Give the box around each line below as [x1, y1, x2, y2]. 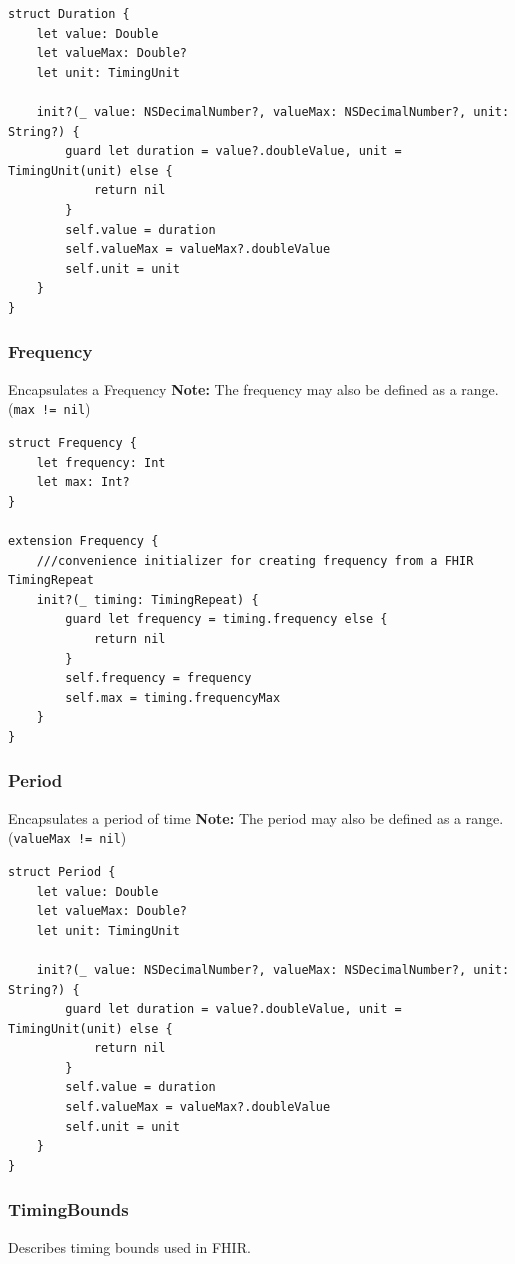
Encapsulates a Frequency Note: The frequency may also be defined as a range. [8, 378, 499, 399]
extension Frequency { [8, 533, 159, 548]
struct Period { [8, 864, 116, 879]
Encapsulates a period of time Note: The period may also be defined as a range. [8, 807, 504, 828]
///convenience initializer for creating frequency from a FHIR [36, 553, 474, 568]
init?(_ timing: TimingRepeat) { [36, 592, 259, 607]
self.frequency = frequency [65, 671, 252, 686]
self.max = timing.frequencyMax [65, 690, 281, 705]
